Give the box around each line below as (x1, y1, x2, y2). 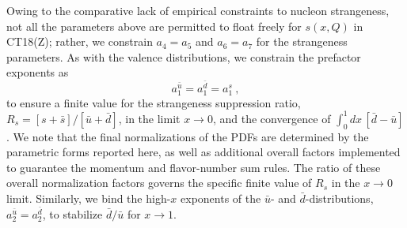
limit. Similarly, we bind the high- (6, 190, 171, 207)
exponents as (6, 64, 69, 80)
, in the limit (118, 110, 181, 126)
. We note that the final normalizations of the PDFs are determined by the (6, 128, 369, 144)
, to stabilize (42, 205, 103, 222)
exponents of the (181, 190, 261, 207)
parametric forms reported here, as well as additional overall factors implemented (6, 144, 401, 160)
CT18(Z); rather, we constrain (6, 33, 153, 50)
